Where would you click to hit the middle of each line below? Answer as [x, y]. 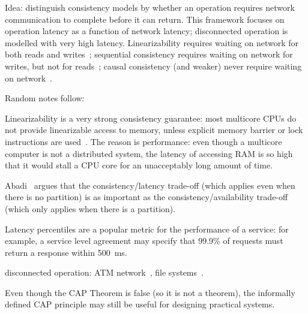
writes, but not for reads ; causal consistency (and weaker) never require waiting [153, 66]
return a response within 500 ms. [66, 252]
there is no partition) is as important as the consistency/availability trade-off [146, 197]
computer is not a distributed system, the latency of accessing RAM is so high [149, 153]
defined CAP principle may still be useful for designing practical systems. [140, 304]
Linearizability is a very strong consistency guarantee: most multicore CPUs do [151, 118]
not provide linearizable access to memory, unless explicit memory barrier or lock [154, 130]
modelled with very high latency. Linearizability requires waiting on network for [152, 42]
